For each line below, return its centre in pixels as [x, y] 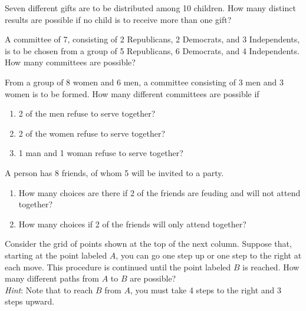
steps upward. [30, 301]
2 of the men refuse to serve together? [87, 113]
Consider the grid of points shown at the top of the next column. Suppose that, [148, 244]
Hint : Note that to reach [49, 290]
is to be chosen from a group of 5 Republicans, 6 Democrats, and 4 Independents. [152, 50]
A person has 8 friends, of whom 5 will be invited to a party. [114, 172]
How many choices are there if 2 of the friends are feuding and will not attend [159, 192]
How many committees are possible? [70, 62]
